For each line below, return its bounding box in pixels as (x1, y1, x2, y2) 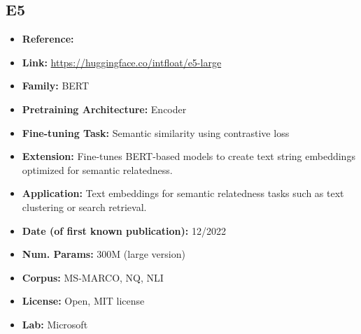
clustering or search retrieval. (22, 199, 147, 214)
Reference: (22, 31, 74, 46)
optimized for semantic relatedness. (22, 162, 173, 177)
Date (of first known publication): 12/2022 (22, 223, 226, 238)
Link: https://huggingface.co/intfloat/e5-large (22, 55, 222, 69)
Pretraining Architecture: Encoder (22, 101, 187, 116)
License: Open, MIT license (22, 293, 145, 308)
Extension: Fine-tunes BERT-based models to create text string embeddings (22, 149, 355, 164)
